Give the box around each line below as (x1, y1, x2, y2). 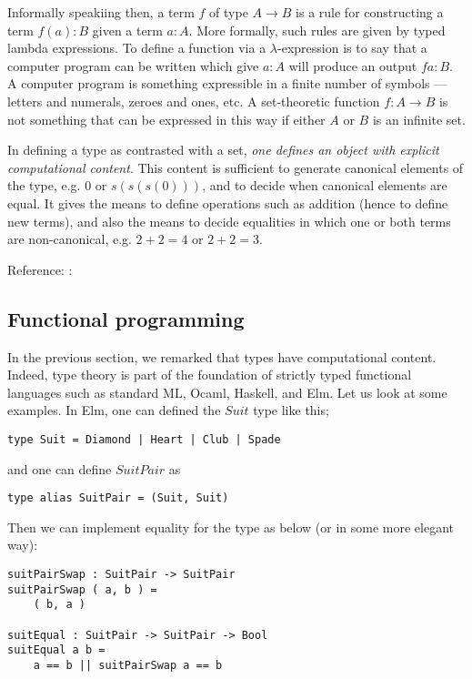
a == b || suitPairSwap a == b (33, 658, 223, 672)
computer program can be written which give (7, 56, 259, 75)
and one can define (7, 459, 112, 478)
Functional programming (7, 304, 245, 332)
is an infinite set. (372, 109, 466, 128)
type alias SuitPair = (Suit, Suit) (7, 492, 229, 505)
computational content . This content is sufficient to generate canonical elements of (7, 157, 464, 177)
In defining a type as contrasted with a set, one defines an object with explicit (7, 140, 439, 159)
